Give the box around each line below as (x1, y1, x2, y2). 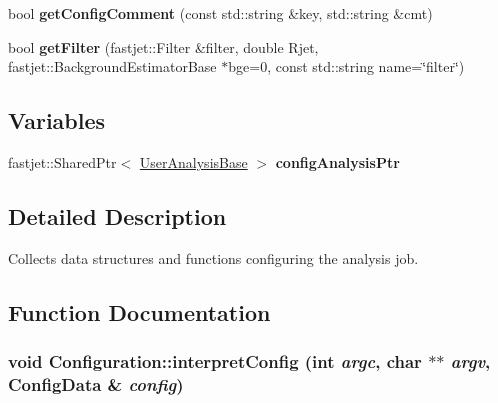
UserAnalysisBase (139, 151, 248, 172)
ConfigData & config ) (8, 372, 184, 396)
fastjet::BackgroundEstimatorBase (8, 56, 217, 77)
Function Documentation (8, 296, 271, 327)
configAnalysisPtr (275, 151, 400, 172)
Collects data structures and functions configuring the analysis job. (8, 247, 419, 268)
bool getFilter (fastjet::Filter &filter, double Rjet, (8, 36, 319, 57)
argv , (450, 349, 491, 374)
